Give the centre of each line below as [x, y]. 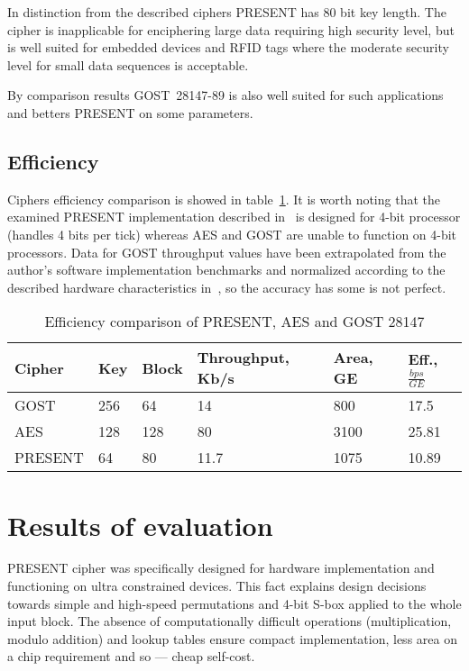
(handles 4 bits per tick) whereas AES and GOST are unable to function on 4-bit [232, 234]
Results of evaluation [140, 525]
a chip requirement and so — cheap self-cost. [131, 656]
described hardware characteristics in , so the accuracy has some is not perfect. [227, 287]
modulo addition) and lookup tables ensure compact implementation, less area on [232, 638]
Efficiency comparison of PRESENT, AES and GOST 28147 [234, 322]
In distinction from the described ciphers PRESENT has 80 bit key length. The [227, 12]
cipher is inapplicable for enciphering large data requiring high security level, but [231, 29]
